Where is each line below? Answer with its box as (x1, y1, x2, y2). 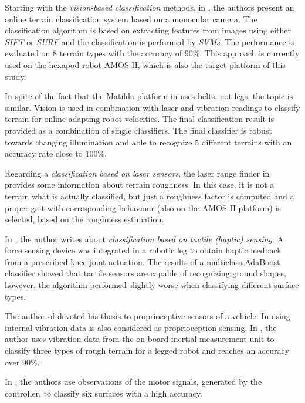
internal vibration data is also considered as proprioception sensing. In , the (5, 321, 277, 333)
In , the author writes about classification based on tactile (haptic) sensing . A (5, 232, 283, 245)
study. (5, 70, 26, 82)
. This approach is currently (199, 47, 300, 59)
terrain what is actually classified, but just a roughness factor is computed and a (5, 189, 294, 202)
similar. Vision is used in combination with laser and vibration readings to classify (5, 101, 300, 113)
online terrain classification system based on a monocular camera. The (5, 12, 257, 25)
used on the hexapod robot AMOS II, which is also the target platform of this (5, 58, 286, 70)
